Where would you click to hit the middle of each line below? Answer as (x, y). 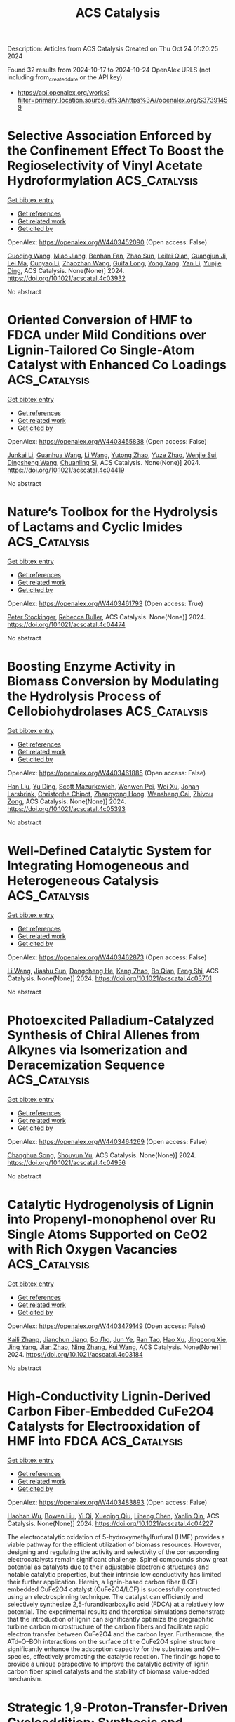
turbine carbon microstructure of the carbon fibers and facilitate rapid (108, 1626)
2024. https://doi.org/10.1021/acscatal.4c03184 (75, 1354)
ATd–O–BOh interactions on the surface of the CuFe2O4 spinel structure (112, 1642)
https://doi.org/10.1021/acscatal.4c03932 (67, 278)
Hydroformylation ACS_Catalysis (103, 181)
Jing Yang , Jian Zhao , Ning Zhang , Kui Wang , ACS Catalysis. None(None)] (114, 1347)
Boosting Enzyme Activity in (91, 666)
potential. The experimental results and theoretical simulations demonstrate (116, 1612)
